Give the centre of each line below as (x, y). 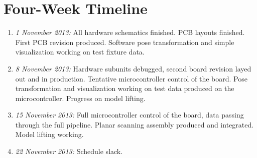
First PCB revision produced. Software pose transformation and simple (125, 42)
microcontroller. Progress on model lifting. (80, 98)
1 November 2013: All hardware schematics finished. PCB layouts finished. (130, 32)
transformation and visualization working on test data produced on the (125, 88)
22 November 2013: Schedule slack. (69, 151)
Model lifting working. (49, 134)
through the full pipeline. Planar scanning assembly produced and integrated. (135, 124)
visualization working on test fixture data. (80, 52)
